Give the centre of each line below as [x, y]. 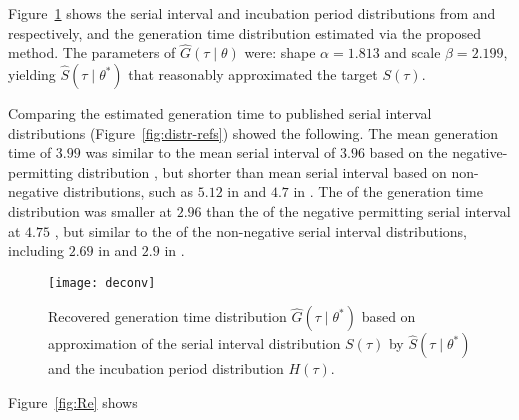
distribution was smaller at [90, 210]
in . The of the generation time [388, 191]
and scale [412, 52]
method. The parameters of [92, 52]
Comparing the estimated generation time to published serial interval [220, 113]
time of [30, 152]
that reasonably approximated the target [253, 74]
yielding [32, 74]
